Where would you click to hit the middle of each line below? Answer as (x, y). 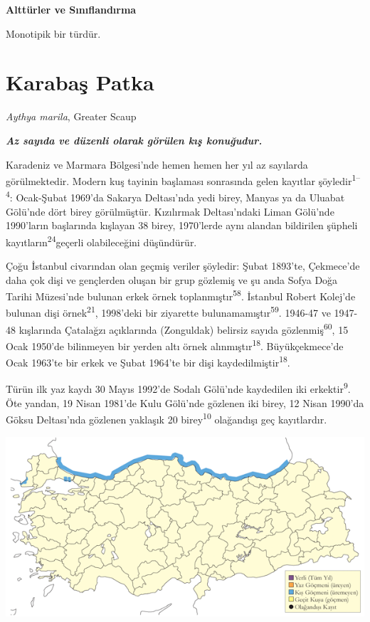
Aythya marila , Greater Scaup (71, 116)
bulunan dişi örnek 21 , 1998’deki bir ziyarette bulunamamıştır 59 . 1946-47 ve (168, 312)
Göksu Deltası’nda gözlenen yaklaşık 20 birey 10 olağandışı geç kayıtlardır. (166, 418)
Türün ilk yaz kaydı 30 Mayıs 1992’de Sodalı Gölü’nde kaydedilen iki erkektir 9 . (178, 388)
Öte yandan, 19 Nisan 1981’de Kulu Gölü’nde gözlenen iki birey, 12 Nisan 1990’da (185, 402)
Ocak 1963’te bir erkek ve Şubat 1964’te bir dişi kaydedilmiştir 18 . (148, 361)
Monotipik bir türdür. (53, 33)
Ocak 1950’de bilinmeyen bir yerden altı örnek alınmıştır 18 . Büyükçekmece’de (175, 344)
